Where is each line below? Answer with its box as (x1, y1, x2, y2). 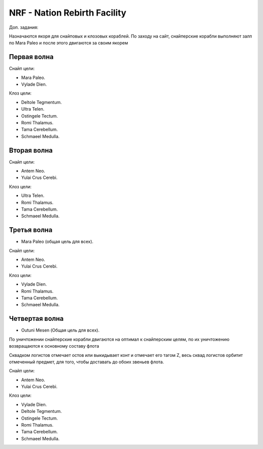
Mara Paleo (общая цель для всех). (21, 239, 94, 245)
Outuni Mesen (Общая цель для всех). (21, 327, 100, 333)
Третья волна (9, 226, 53, 234)
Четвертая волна (9, 314, 64, 323)
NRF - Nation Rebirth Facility (9, 7, 127, 18)
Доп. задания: (9, 24, 38, 30)
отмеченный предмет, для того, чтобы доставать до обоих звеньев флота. (9, 359, 164, 365)
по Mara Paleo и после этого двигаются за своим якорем (9, 40, 129, 46)
